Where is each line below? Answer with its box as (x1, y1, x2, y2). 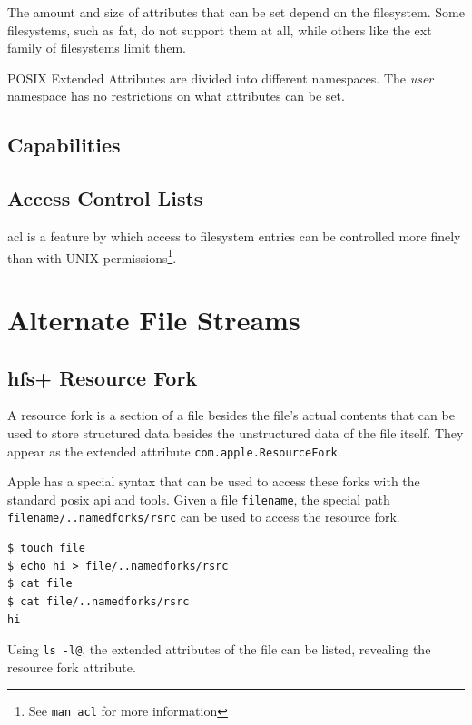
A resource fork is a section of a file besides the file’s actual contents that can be (7, 406, 455, 425)
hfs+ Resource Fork (7, 363, 198, 391)
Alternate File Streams (7, 300, 300, 338)
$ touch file (7, 542, 85, 555)
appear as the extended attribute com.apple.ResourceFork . (7, 441, 341, 460)
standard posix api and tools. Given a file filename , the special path (7, 489, 390, 508)
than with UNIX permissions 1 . (7, 245, 177, 267)
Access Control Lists (7, 184, 203, 212)
